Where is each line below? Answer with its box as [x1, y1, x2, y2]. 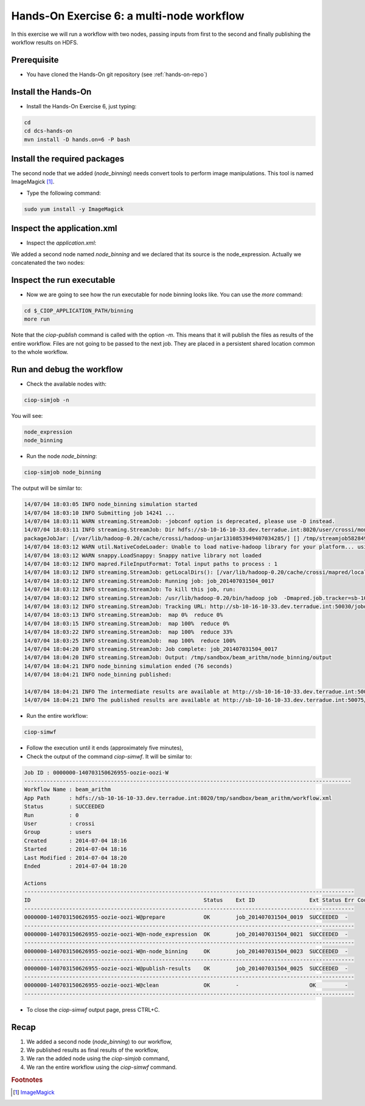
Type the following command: [26, 189, 102, 197]
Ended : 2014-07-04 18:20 [24, 863, 127, 869]
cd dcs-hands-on [24, 128, 73, 134]
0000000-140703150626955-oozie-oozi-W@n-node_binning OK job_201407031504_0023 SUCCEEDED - [24, 948, 348, 955]
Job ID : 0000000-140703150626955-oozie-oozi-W [24, 769, 169, 776]
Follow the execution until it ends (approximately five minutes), [26, 744, 184, 751]
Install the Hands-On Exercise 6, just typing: [26, 102, 137, 110]
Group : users [24, 829, 92, 836]
